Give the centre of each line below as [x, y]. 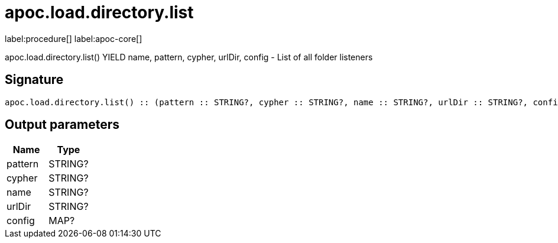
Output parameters [62, 125]
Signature [34, 80]
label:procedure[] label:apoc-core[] [74, 38]
